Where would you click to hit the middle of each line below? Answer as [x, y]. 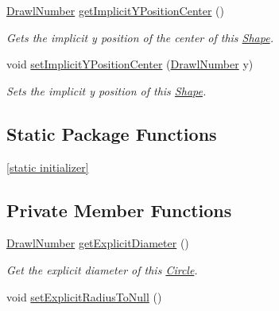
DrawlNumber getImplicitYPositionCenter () [116, 10]
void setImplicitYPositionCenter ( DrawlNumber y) [130, 64]
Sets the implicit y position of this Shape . [107, 90]
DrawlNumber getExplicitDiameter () [98, 243]
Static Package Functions [112, 133]
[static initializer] [48, 167]
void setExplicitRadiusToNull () [84, 296]
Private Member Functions [119, 210]
